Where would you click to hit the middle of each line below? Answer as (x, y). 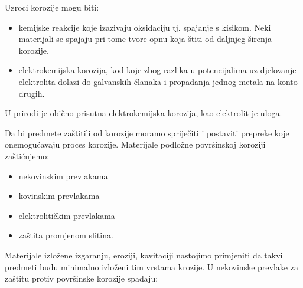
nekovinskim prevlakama (63, 176)
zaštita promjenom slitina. (66, 235)
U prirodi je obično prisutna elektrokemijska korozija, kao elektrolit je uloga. (144, 113)
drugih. (32, 93)
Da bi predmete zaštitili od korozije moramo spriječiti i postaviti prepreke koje (147, 132)
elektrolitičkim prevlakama (67, 215)
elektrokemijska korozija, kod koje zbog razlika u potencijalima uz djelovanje (157, 70)
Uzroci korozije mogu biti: (52, 7)
